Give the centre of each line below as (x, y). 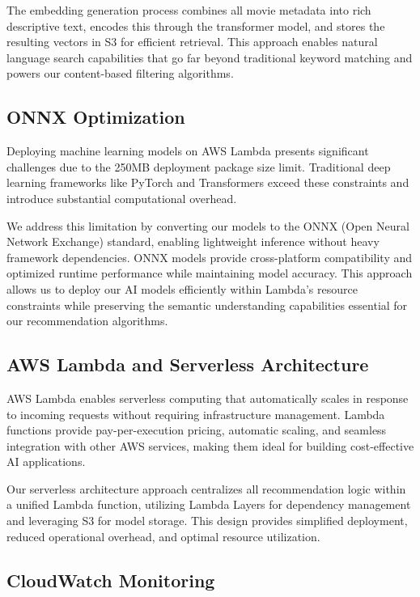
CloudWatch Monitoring (111, 580)
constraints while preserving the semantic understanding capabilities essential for (207, 305)
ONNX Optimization (96, 117)
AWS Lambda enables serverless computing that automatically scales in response (208, 398)
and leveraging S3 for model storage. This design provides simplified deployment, (207, 521)
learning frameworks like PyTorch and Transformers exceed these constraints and (208, 182)
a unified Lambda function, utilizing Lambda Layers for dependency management (209, 504)
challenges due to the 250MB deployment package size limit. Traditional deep (199, 166)
